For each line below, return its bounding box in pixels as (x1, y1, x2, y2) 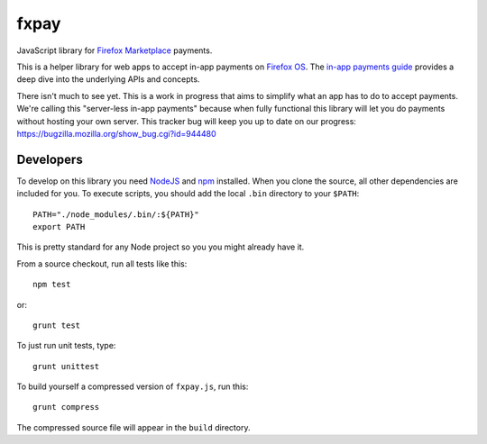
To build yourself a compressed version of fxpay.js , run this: (16, 381, 249, 392)
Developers (16, 151, 83, 167)
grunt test (32, 320, 81, 331)
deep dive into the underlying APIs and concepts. (16, 74, 200, 85)
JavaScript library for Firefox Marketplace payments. (16, 45, 213, 56)
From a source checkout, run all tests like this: (16, 258, 188, 269)
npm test (32, 279, 71, 290)
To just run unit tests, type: (16, 340, 116, 351)
